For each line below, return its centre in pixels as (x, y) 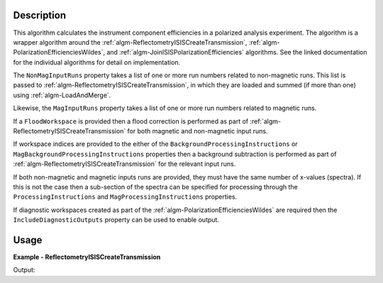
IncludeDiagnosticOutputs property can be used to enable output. (116, 220)
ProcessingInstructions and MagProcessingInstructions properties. (125, 197)
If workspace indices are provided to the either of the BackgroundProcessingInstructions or (155, 144)
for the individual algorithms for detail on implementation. (97, 62)
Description (40, 15)
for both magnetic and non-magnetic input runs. (198, 131)
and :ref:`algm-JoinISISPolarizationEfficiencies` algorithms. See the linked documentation (237, 52)
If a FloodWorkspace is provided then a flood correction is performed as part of (131, 121)
